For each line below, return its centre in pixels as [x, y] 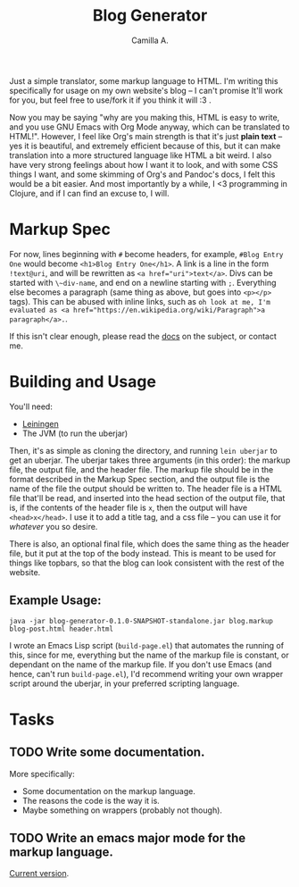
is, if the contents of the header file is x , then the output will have [129, 507]
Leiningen [41, 423]
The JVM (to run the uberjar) [75, 433]
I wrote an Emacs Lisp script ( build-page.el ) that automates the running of [146, 645]
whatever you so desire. [54, 526]
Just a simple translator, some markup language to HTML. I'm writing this [144, 80]
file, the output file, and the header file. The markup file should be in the [141, 469]
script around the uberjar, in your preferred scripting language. [125, 683]
